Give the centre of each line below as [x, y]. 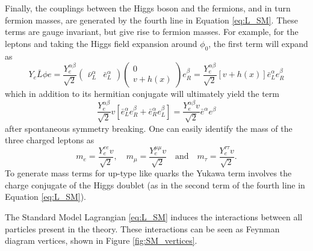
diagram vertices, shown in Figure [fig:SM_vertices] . [101, 240]
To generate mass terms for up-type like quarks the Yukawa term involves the [148, 173]
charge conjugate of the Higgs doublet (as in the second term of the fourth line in [155, 184]
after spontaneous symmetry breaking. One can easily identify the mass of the [149, 128]
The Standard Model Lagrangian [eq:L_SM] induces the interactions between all [154, 216]
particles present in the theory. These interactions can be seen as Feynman [142, 228]
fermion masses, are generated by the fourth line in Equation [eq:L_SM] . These [151, 20]
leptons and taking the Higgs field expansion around [101, 43]
